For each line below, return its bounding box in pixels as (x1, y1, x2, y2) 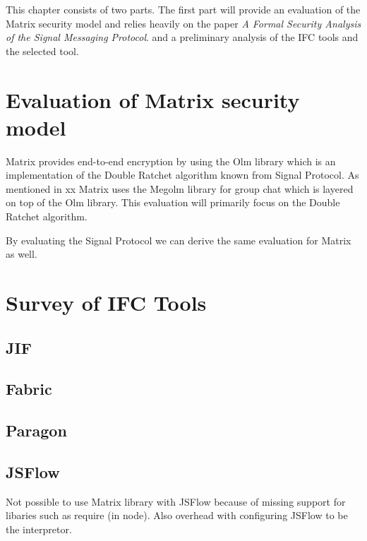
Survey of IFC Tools (6, 288, 207, 317)
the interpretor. (6, 521, 72, 536)
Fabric (6, 378, 52, 400)
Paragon (6, 420, 67, 441)
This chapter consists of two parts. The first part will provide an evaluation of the (6, 2, 361, 16)
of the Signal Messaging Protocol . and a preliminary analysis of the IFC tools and (6, 30, 359, 44)
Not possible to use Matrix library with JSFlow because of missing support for (6, 494, 346, 509)
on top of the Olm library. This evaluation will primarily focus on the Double (6, 195, 340, 210)
